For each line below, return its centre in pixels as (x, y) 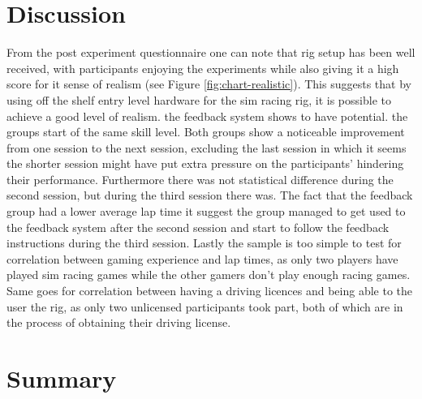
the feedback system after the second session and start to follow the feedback (198, 227)
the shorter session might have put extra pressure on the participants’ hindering (205, 163)
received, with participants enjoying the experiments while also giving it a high (203, 68)
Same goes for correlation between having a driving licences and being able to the (210, 291)
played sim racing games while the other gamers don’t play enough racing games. (209, 275)
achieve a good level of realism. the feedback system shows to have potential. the (207, 116)
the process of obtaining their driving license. (119, 322)
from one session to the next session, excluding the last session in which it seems (207, 147)
